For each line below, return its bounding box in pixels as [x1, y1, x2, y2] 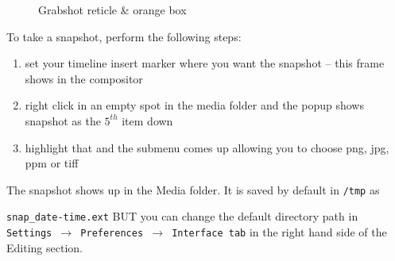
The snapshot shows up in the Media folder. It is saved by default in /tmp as [6, 181, 380, 198]
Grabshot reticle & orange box [38, 2, 187, 17]
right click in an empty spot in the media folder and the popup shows [25, 97, 364, 113]
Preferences [80, 228, 144, 240]
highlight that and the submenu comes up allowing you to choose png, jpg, [25, 139, 389, 155]
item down [122, 112, 173, 129]
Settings [6, 228, 52, 240]
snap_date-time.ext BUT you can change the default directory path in [6, 208, 358, 225]
